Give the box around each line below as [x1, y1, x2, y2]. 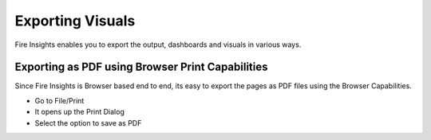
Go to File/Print [34, 95, 85, 105]
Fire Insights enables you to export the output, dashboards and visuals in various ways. [14, 40, 302, 49]
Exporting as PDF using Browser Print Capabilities [14, 60, 268, 74]
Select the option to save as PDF [34, 118, 142, 127]
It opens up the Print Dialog [34, 107, 125, 117]
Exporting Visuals [14, 12, 136, 29]
